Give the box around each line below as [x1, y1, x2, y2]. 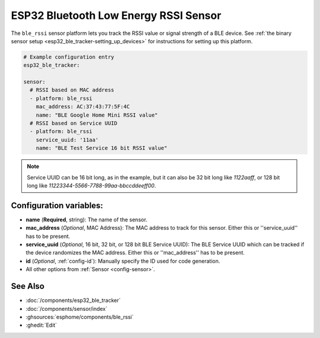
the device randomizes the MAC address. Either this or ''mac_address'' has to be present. [25, 249, 245, 256]
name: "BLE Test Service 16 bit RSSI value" [36, 145, 168, 152]
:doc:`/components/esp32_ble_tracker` [25, 297, 121, 304]
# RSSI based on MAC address [30, 86, 115, 94]
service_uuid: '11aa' [36, 136, 99, 143]
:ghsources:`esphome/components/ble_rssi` [25, 313, 134, 320]
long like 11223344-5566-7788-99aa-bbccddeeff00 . [27, 182, 156, 189]
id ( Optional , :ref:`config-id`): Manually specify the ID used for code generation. [25, 257, 220, 265]
